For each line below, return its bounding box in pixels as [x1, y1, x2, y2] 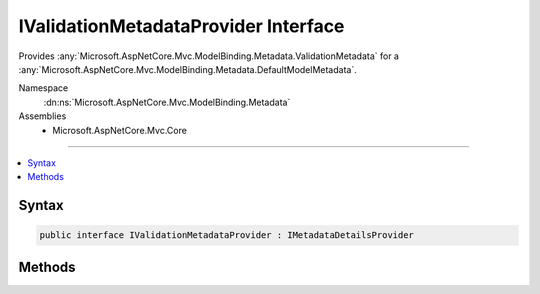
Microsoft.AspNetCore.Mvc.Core [52, 124, 187, 136]
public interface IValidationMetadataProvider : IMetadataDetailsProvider [39, 230, 415, 241]
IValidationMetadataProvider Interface [18, 15, 345, 37]
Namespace [18, 82, 69, 94]
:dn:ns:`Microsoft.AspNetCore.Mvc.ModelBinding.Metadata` [43, 96, 291, 108]
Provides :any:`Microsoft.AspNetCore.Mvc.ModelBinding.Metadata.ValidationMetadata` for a [18, 50, 400, 62]
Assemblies [18, 110, 67, 122]
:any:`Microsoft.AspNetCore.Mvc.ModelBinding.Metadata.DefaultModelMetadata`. [18, 63, 357, 75]
